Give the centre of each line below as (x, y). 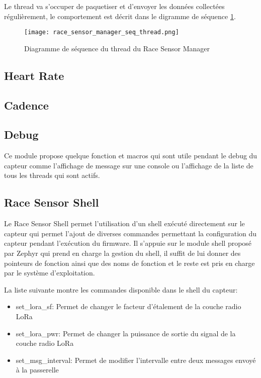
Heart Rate (34, 75)
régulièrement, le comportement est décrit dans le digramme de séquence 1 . (120, 16)
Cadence (26, 105)
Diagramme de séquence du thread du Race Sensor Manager (117, 48)
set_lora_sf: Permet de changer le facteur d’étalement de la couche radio (128, 306)
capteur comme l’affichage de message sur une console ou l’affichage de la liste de (129, 165)
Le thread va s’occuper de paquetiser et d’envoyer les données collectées (114, 6)
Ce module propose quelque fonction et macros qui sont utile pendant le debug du (131, 156)
